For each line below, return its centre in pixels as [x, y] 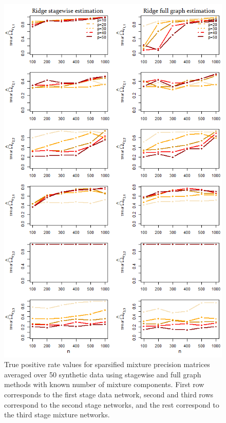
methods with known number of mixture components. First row [104, 384]
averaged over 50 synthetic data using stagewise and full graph [103, 374]
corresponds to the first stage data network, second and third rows [109, 394]
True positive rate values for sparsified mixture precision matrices [107, 364]
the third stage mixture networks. [57, 415]
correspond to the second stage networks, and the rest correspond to [112, 404]
